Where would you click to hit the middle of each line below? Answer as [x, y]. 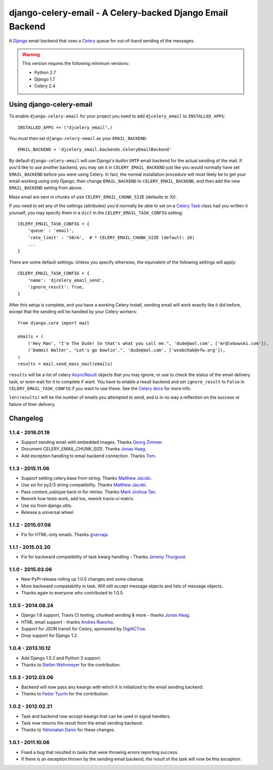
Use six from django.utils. [47, 506]
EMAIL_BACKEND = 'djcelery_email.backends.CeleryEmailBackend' [95, 150]
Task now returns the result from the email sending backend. [82, 723]
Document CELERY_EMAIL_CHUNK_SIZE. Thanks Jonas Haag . [84, 449]
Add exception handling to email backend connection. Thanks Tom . [89, 456]
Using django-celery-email [51, 105]
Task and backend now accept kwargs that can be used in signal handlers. [96, 716]
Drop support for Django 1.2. [50, 636]
